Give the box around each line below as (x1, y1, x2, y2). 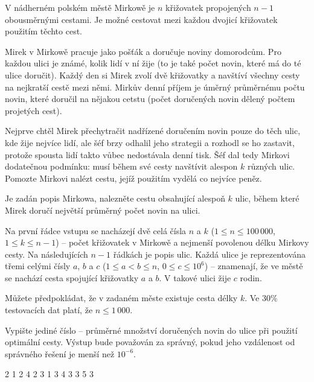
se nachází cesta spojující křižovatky (5, 271, 139, 284)
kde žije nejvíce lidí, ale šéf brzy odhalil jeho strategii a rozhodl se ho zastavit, (5, 136, 295, 148)
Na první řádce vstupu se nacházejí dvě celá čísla (5, 224, 187, 237)
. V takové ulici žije (159, 271, 231, 284)
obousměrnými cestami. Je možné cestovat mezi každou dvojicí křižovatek (5, 13, 278, 25)
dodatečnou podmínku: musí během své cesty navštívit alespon (5, 160, 238, 173)
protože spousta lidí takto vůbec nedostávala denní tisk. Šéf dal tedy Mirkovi (5, 148, 290, 161)
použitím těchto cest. (5, 25, 83, 37)
